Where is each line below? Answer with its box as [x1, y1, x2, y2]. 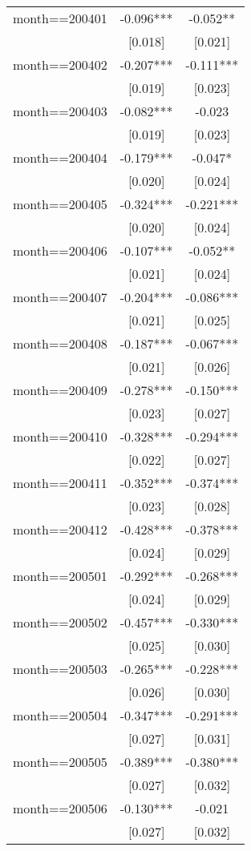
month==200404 [13, 148, 107, 167]
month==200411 [13, 474, 107, 492]
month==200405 [13, 195, 107, 213]
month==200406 [13, 241, 107, 260]
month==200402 [13, 55, 107, 74]
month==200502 [13, 613, 107, 631]
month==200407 [13, 288, 107, 306]
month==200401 [13, 9, 107, 27]
